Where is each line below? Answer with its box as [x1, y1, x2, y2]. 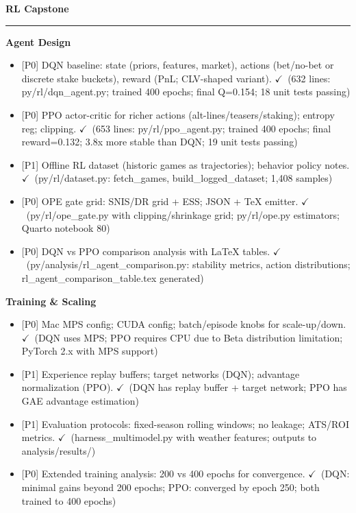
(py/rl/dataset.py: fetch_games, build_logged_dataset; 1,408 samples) [34, 171, 333, 185]
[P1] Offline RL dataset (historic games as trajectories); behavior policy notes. [21, 157, 350, 171]
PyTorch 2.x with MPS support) [21, 344, 158, 358]
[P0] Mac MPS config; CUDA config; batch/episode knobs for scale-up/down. [21, 317, 346, 331]
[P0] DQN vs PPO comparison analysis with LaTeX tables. [21, 243, 270, 258]
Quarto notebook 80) [21, 221, 110, 235]
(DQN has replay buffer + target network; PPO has [129, 380, 347, 394]
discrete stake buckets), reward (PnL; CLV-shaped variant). [21, 71, 272, 85]
